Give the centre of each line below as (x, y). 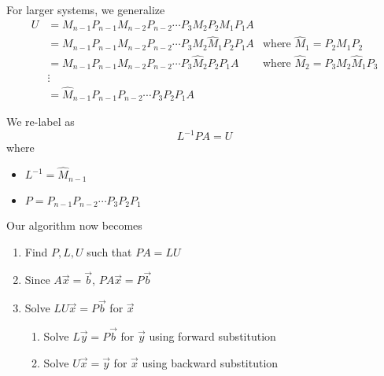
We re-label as (41, 122)
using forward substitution (212, 336)
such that (109, 251)
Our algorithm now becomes (74, 225)
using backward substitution (210, 362)
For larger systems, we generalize (86, 9)
